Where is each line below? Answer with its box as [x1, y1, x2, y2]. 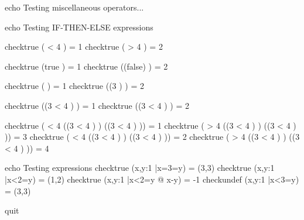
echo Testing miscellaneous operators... [5, 1, 144, 13]
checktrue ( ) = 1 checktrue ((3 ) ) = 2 [5, 80, 145, 92]
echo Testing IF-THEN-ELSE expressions [5, 20, 153, 33]
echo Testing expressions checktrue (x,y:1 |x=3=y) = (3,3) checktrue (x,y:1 [5, 161, 275, 174]
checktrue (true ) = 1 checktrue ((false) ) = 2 [5, 60, 168, 72]
